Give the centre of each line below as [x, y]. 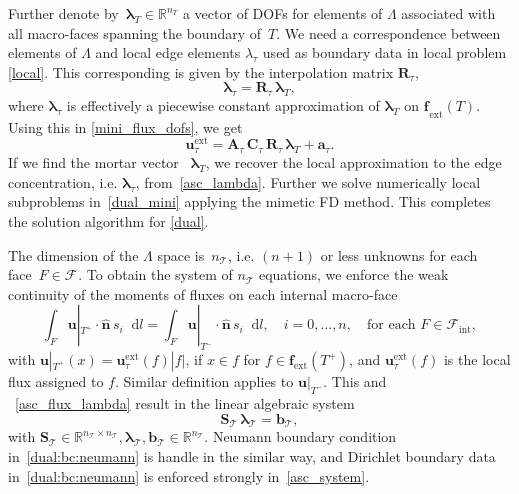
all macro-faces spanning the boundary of [135, 32]
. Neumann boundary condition [300, 436]
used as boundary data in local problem [384, 52]
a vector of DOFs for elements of [282, 13]
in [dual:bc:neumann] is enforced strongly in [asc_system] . [189, 475]
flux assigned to [56, 381]
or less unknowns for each [399, 254]
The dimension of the [73, 254]
